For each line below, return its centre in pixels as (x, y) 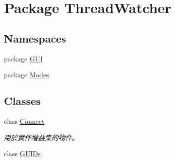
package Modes (26, 75)
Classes (22, 101)
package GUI (23, 58)
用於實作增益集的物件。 (41, 137)
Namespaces (35, 38)
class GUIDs (22, 154)
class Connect (24, 121)
